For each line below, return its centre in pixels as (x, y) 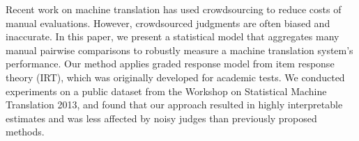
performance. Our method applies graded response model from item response (170, 64)
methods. (25, 132)
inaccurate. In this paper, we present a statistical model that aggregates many (173, 36)
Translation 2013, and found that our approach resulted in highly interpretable (174, 105)
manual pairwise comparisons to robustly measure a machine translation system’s (179, 50)
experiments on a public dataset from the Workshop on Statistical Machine (166, 91)
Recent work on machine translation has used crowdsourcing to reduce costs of (174, 9)
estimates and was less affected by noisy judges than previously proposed (161, 118)
